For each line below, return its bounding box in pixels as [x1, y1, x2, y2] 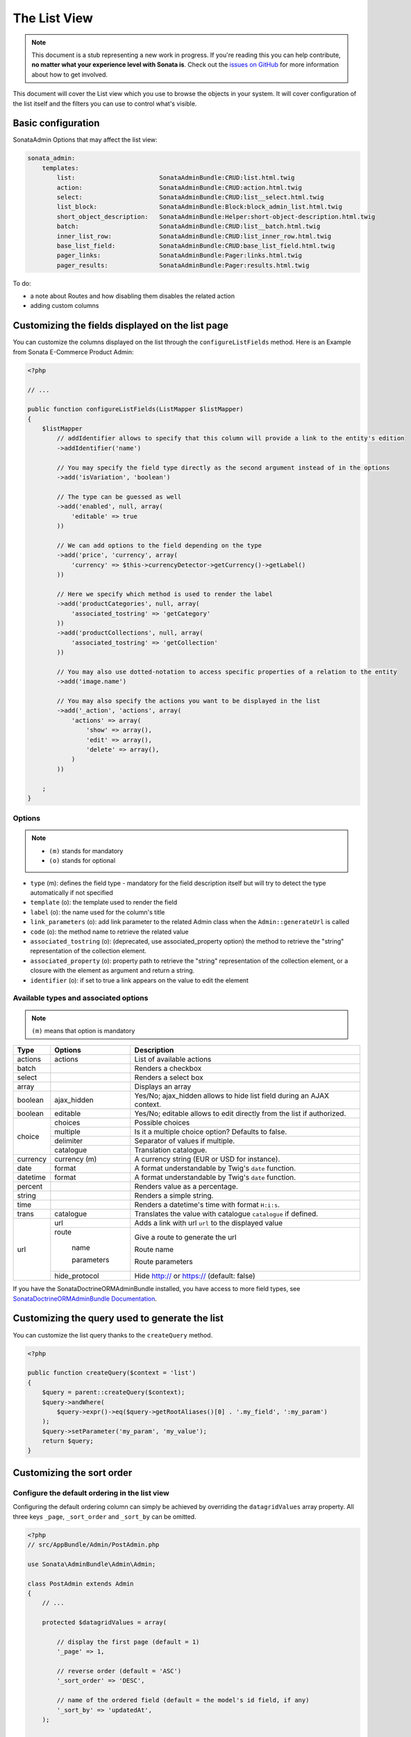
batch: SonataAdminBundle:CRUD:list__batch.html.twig [56, 222, 321, 231]
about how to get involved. [31, 70, 108, 79]
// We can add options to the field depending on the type [56, 541, 262, 549]
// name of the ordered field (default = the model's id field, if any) [56, 1696, 310, 1704]
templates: [42, 164, 79, 172]
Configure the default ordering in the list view [12, 1488, 169, 1497]
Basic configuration [12, 117, 100, 129]
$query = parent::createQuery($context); [42, 1388, 185, 1397]
